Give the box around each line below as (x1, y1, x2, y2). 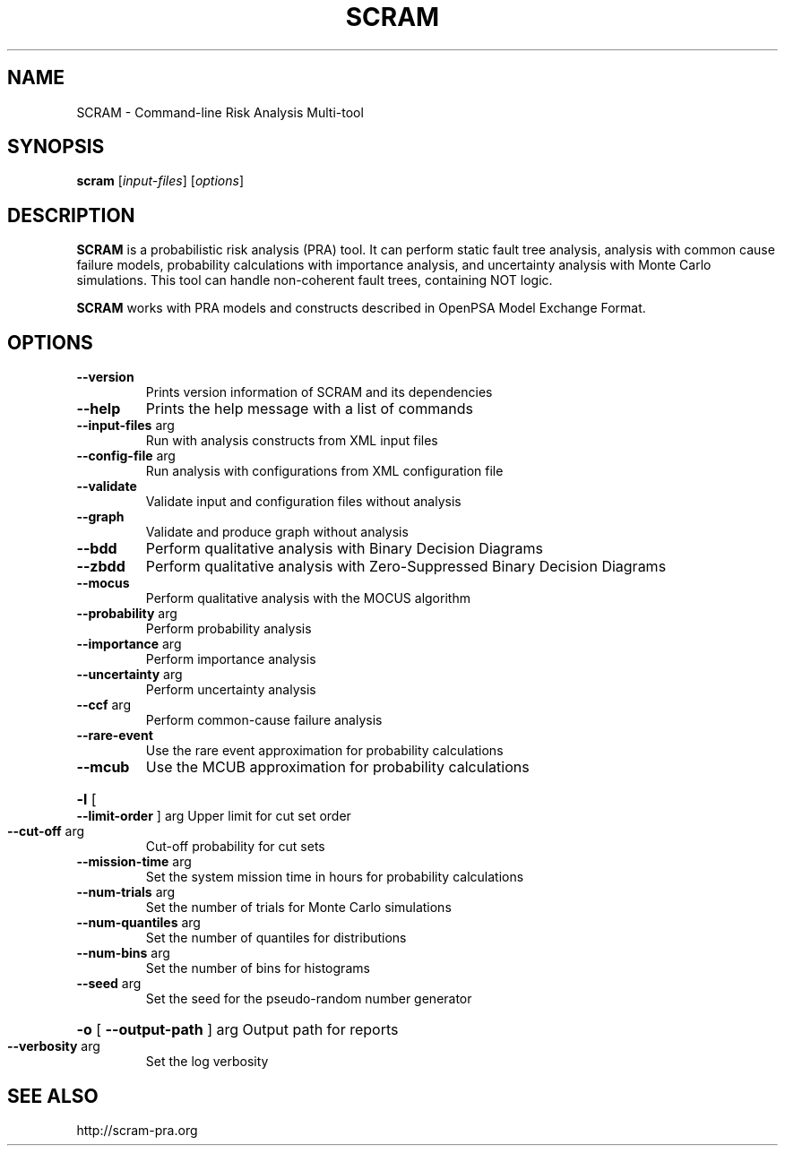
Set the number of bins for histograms (145, 960, 370, 977)
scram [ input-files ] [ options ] (76, 173, 245, 189)
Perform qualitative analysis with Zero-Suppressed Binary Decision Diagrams (145, 557, 667, 576)
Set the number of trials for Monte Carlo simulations (145, 899, 452, 916)
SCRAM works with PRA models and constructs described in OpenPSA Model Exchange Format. (76, 300, 646, 316)
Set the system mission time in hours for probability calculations (145, 869, 524, 885)
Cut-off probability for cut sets (145, 839, 325, 855)
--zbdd (76, 557, 125, 576)
